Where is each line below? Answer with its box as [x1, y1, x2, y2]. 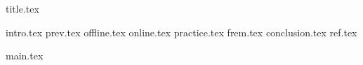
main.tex [6, 48, 44, 63]
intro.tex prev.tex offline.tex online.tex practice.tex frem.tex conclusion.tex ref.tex [6, 24, 357, 39]
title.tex [6, 1, 39, 15]
